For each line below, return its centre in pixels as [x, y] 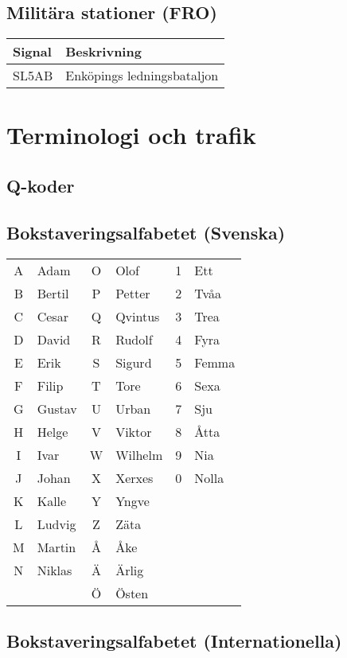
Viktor [134, 431]
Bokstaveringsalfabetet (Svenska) [146, 232]
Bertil [53, 293]
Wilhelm [139, 454]
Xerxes [135, 477]
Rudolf [134, 339]
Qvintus [138, 316]
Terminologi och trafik [131, 135]
